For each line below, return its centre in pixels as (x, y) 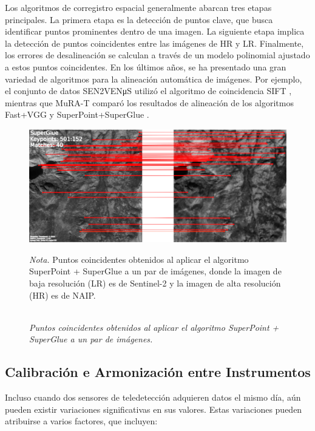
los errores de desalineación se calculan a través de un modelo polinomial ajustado (157, 55)
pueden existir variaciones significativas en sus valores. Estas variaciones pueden (154, 409)
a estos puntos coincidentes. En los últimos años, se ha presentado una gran (146, 66)
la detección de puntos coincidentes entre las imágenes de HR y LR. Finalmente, (154, 43)
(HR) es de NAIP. (63, 295)
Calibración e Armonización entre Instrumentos (158, 372)
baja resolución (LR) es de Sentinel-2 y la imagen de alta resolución (155, 283)
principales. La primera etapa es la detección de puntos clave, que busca (139, 19)
